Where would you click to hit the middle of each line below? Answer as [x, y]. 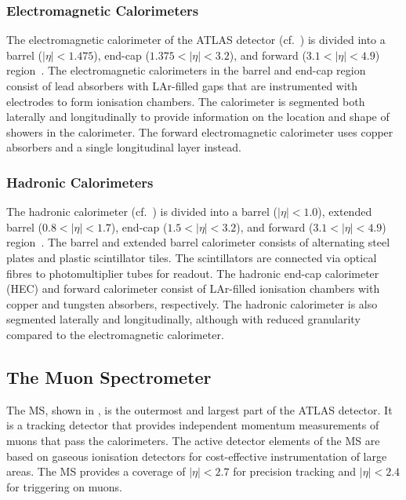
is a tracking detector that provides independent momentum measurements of [193, 425]
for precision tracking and [295, 471]
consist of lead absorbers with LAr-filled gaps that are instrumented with [182, 86]
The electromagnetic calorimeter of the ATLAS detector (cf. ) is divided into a [196, 40]
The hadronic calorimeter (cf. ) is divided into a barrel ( [142, 212]
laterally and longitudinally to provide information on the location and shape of [198, 117]
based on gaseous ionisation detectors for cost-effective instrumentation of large [197, 456]
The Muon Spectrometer [109, 376]
